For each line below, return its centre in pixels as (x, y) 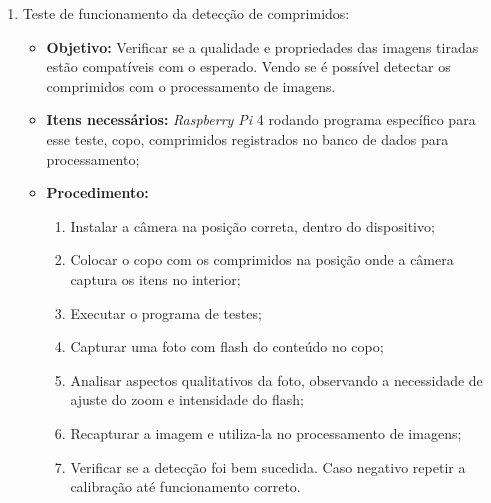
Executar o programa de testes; (166, 312)
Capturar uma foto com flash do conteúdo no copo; (227, 346)
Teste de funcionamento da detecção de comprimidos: (186, 13)
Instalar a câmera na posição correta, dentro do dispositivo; (252, 225)
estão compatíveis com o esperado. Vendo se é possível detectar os (248, 66)
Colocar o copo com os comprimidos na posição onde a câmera (262, 259)
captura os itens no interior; (155, 278)
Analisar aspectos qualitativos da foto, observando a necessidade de (276, 379)
